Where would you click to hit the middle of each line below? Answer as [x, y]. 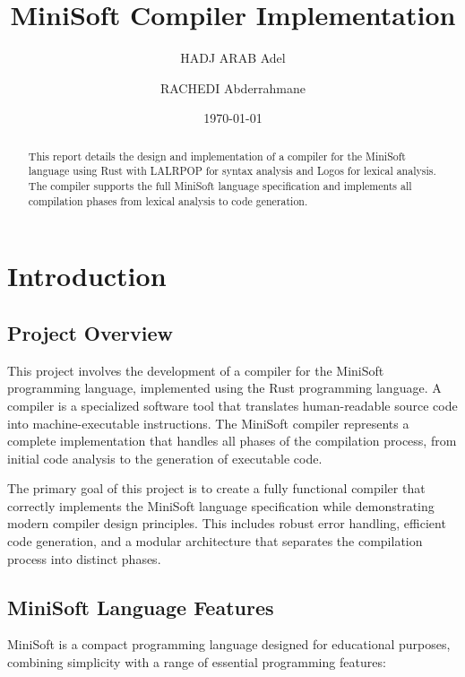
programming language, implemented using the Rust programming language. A [224, 388]
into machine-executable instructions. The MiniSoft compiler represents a [208, 423]
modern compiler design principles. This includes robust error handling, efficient [227, 523]
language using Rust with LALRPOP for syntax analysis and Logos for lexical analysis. [232, 171]
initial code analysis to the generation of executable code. [165, 458]
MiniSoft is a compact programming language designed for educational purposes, [229, 644]
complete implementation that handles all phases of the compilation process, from [232, 441]
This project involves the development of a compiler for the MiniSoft [196, 370]
